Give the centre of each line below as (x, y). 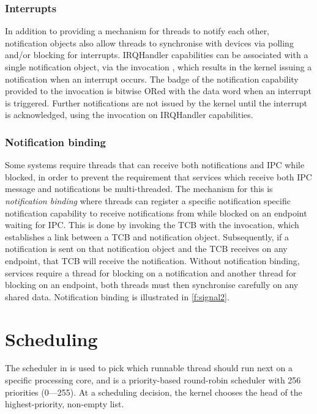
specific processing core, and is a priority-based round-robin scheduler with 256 (153, 380)
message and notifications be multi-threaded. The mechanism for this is (139, 189)
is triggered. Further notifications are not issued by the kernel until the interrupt (156, 102)
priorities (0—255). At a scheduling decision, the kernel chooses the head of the (154, 392)
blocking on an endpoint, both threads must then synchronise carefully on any (152, 285)
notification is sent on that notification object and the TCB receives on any (146, 249)
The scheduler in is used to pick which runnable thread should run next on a (149, 368)
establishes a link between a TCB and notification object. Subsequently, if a (147, 236)
